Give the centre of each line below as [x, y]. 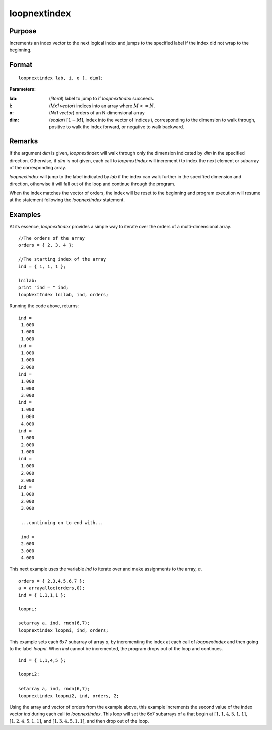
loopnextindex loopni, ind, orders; [63, 630]
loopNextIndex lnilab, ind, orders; [63, 295]
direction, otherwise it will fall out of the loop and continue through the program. [92, 184]
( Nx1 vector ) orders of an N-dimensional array [97, 113]
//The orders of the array [52, 238]
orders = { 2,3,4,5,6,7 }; [52, 581]
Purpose [23, 31]
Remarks [24, 141]
